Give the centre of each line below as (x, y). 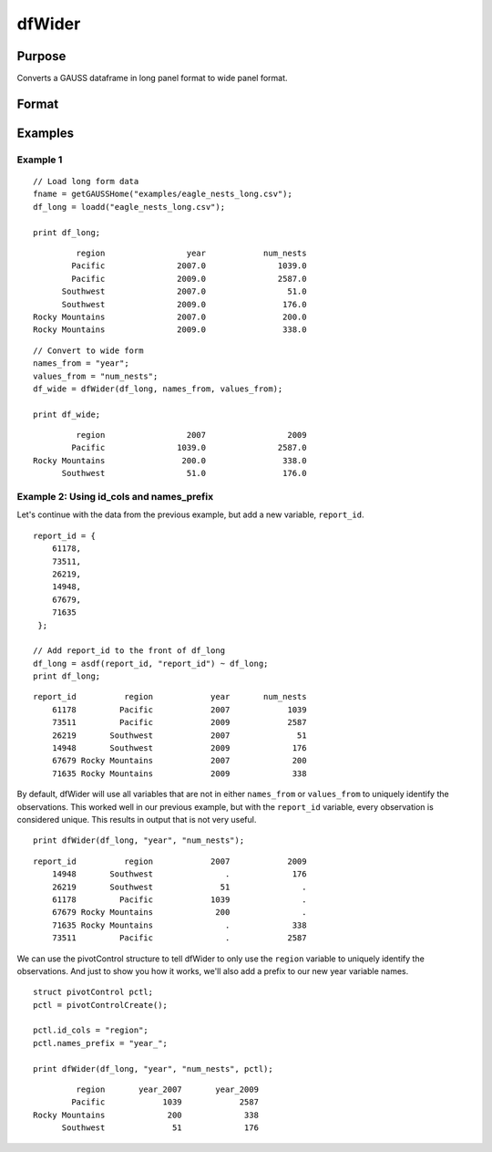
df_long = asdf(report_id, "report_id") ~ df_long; (151, 663)
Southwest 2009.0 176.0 (184, 304)
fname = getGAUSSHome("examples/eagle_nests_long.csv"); (163, 194)
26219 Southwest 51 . (179, 887)
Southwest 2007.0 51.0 (184, 291)
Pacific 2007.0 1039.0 (189, 266)
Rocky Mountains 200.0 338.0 (170, 460)
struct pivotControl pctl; (93, 992)
